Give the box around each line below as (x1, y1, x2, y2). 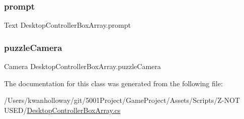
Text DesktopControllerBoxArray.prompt (4, 20, 131, 30)
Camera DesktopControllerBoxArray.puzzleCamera (4, 61, 161, 72)
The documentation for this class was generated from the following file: (4, 78, 223, 88)
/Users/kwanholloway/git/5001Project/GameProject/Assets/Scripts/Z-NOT (4, 95, 240, 105)
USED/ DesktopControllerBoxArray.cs (4, 104, 121, 115)
